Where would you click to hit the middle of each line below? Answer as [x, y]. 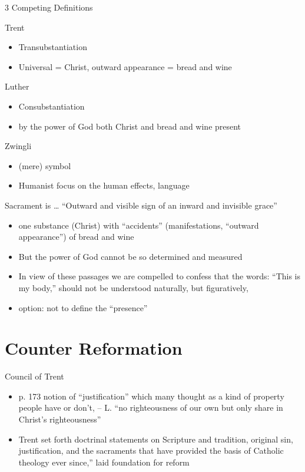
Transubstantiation [53, 47]
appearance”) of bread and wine [76, 237]
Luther [17, 86]
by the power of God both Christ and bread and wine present [130, 126]
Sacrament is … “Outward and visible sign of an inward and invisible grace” [141, 205]
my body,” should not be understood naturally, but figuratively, [133, 287]
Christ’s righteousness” [60, 419]
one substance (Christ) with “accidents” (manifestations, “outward [139, 225]
